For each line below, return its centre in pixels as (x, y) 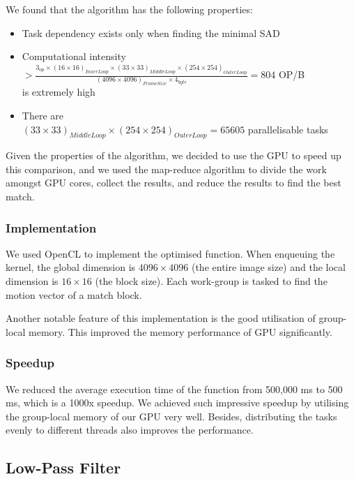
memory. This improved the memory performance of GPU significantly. (180, 331)
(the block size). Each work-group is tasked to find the (211, 281)
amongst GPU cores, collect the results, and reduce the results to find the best (174, 183)
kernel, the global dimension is (71, 267)
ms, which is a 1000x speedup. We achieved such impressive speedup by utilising (177, 403)
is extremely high (59, 92)
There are (43, 115)
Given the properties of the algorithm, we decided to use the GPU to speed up (174, 155)
